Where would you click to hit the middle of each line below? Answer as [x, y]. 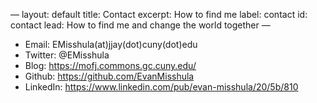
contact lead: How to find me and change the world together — [140, 25]
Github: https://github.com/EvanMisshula [109, 76]
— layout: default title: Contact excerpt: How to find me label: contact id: [159, 14]
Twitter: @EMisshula [67, 55]
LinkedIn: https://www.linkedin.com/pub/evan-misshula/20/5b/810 [161, 87]
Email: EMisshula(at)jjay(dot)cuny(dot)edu [111, 44]
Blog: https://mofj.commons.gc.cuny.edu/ [110, 65]
